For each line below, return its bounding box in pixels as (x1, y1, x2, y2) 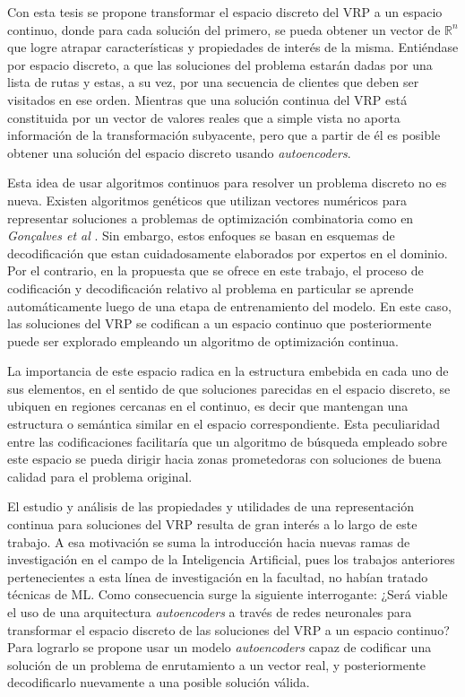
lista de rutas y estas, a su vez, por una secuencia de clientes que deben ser (7, 73, 419, 91)
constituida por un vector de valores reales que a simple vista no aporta (7, 108, 400, 126)
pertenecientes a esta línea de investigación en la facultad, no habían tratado (7, 567, 428, 586)
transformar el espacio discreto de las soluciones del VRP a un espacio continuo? (7, 620, 450, 639)
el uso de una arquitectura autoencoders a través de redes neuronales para (7, 603, 412, 621)
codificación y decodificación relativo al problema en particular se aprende (7, 278, 414, 297)
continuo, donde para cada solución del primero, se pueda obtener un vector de (7, 20, 441, 39)
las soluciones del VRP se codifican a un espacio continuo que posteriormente (7, 314, 432, 333)
